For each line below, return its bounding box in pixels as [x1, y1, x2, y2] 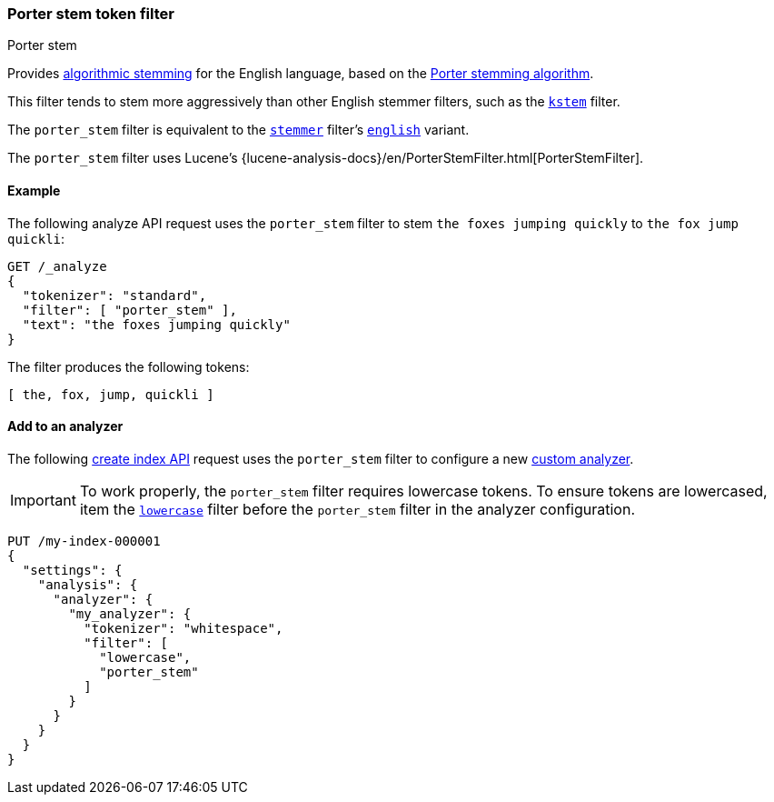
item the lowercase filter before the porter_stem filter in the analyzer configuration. [79, 499, 636, 518]
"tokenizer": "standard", [22, 287, 207, 303]
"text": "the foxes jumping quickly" [22, 316, 291, 332]
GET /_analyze [7, 258, 107, 274]
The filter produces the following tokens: [7, 358, 250, 375]
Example [7, 182, 61, 198]
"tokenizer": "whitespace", [84, 620, 283, 636]
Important [10, 490, 76, 509]
